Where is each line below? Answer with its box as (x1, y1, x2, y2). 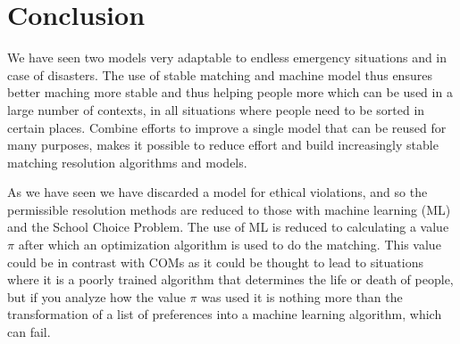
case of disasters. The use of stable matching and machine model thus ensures (7, 65, 432, 84)
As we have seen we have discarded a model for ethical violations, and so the (7, 183, 428, 201)
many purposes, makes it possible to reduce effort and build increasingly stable (7, 135, 439, 154)
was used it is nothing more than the (201, 287, 403, 306)
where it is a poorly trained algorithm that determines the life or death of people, (7, 270, 454, 289)
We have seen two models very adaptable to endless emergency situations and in (7, 48, 447, 67)
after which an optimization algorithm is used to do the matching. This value (18, 235, 441, 254)
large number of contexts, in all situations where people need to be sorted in (7, 100, 425, 119)
